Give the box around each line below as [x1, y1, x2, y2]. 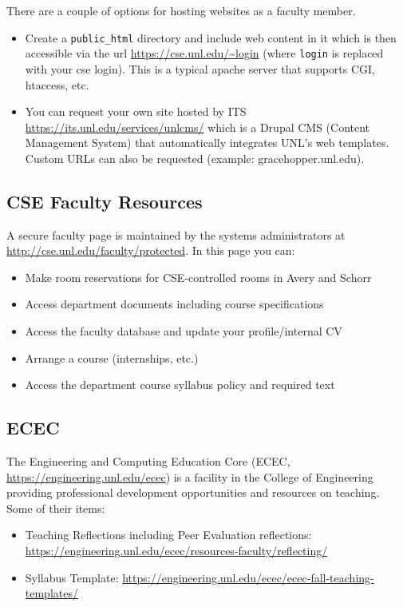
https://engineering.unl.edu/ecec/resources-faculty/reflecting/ [25, 542, 328, 558]
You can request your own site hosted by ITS [25, 103, 247, 120]
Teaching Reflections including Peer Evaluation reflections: [25, 526, 312, 543]
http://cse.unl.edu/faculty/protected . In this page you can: [6, 242, 295, 259]
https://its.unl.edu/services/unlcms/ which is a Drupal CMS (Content [25, 118, 370, 135]
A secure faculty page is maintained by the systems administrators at [6, 226, 346, 243]
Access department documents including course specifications [25, 296, 324, 312]
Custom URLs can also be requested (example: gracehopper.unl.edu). [25, 149, 365, 166]
